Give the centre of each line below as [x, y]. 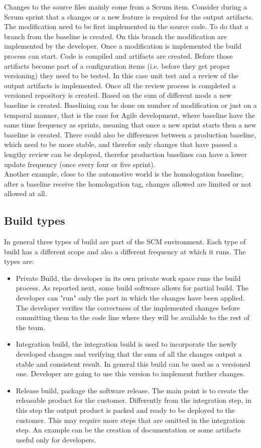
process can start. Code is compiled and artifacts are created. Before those [118, 55]
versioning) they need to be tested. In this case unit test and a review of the [121, 76]
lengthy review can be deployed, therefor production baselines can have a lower [126, 154]
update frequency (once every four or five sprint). [80, 164]
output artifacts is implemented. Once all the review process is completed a [120, 85]
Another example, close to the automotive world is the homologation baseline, [124, 174]
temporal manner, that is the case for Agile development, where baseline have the [130, 115]
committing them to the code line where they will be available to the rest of [133, 317]
